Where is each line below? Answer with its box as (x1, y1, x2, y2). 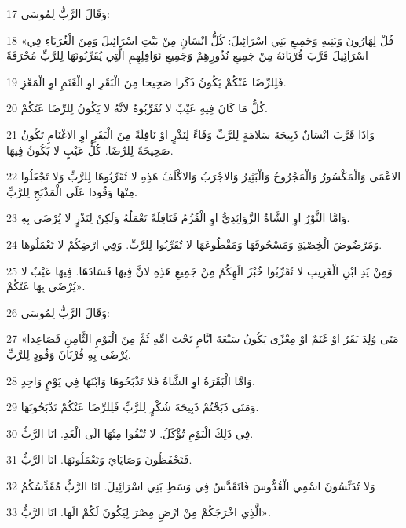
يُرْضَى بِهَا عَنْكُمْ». (6, 278, 86, 294)
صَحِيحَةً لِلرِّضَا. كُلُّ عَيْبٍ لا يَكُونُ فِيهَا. (6, 141, 174, 158)
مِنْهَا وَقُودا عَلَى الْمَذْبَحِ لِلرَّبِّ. (6, 183, 137, 199)
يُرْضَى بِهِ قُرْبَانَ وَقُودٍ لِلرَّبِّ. (6, 345, 131, 362)
